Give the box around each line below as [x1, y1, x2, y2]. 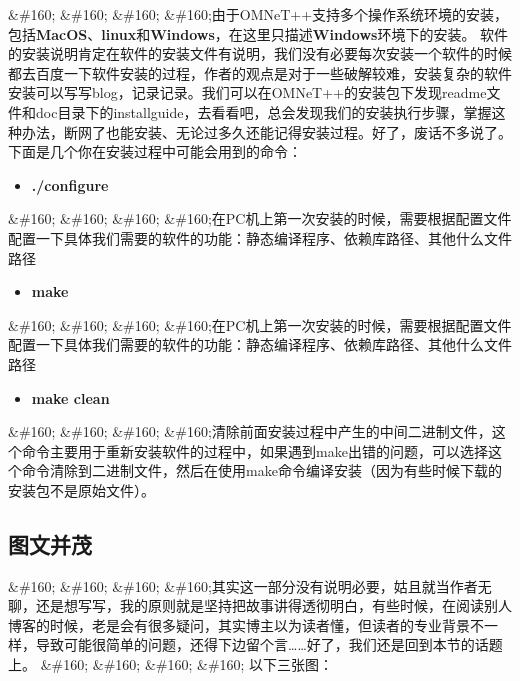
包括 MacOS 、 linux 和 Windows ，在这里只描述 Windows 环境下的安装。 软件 [8, 23, 509, 44]
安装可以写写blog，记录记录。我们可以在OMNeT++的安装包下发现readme [8, 82, 487, 103]
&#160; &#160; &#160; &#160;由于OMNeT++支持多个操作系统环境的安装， [8, 4, 509, 24]
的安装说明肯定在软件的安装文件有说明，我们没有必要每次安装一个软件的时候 [8, 43, 512, 64]
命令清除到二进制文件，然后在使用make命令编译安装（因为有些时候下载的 [21, 460, 502, 481]
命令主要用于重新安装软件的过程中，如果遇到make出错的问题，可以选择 [21, 440, 488, 461]
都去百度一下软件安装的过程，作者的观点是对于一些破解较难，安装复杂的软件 [8, 62, 512, 83]
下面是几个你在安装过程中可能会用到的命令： [8, 141, 302, 162]
